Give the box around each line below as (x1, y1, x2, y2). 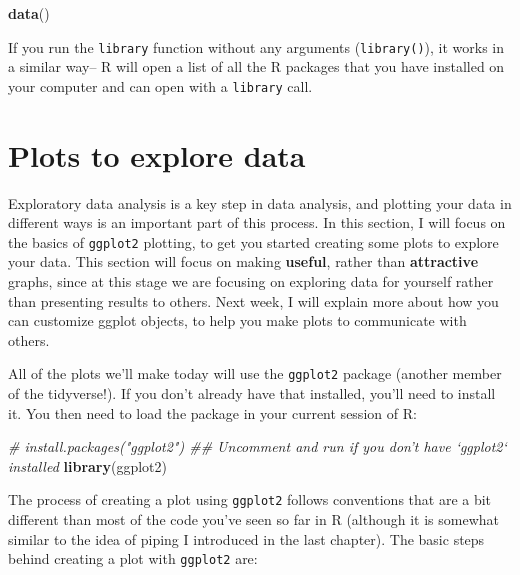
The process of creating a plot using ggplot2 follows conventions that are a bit (8, 489, 492, 510)
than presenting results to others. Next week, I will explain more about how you (8, 290, 499, 311)
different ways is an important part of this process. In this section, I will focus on (8, 212, 506, 233)
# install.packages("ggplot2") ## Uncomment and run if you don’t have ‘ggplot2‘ (8, 436, 507, 457)
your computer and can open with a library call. (8, 75, 313, 96)
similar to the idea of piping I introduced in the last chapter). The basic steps (8, 528, 485, 549)
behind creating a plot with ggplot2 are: (8, 548, 258, 569)
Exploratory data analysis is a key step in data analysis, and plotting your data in (8, 192, 512, 213)
